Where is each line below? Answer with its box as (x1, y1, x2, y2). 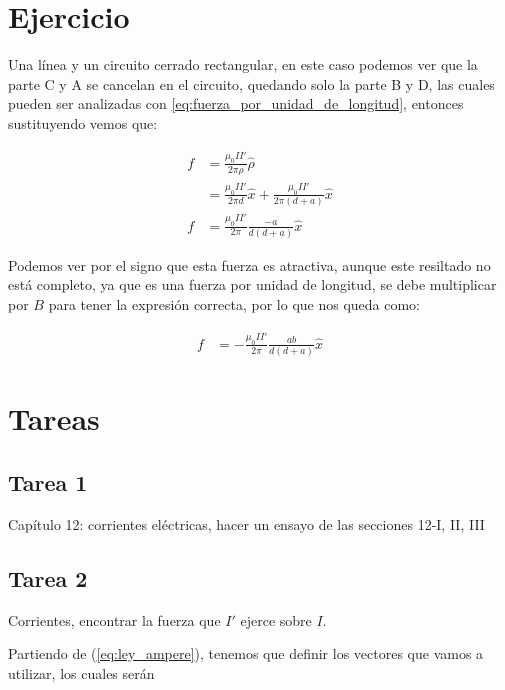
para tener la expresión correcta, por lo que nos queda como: (48, 294, 421, 315)
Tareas (8, 398, 100, 439)
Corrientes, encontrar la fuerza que (8, 609, 221, 630)
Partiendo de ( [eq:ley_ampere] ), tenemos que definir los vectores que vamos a (8, 643, 484, 664)
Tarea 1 (8, 467, 88, 497)
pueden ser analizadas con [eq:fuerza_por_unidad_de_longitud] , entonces (8, 93, 464, 114)
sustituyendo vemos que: (8, 112, 158, 133)
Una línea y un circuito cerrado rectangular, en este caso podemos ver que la (8, 54, 478, 75)
